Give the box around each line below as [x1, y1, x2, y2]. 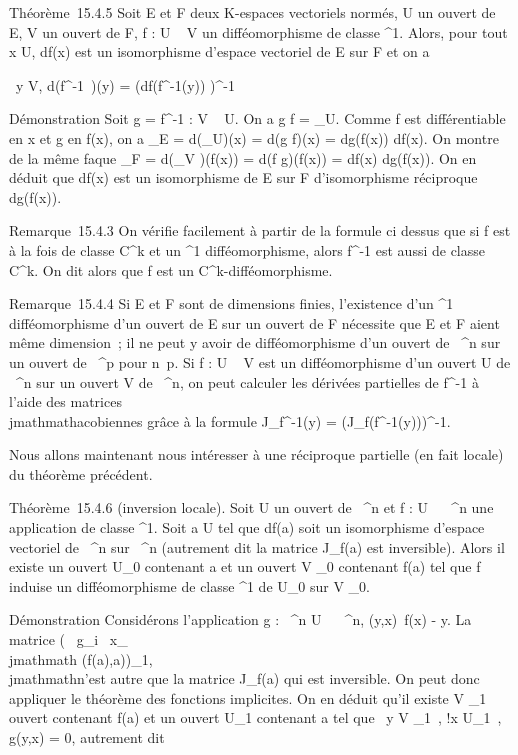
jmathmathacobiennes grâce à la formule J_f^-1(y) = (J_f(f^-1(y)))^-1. [9, 410, 451, 431]
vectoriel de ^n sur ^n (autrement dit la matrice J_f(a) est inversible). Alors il [9, 536, 505, 557]
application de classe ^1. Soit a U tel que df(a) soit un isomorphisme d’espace [9, 517, 485, 538]
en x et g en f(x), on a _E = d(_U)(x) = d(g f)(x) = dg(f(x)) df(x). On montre [9, 127, 499, 148]
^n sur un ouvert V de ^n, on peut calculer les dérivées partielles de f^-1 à [15, 371, 479, 392]
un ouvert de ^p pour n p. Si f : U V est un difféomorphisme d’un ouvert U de [9, 351, 511, 372]
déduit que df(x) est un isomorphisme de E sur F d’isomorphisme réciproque [9, 167, 478, 188]
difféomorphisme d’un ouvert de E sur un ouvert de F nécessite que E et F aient [9, 312, 500, 333]
